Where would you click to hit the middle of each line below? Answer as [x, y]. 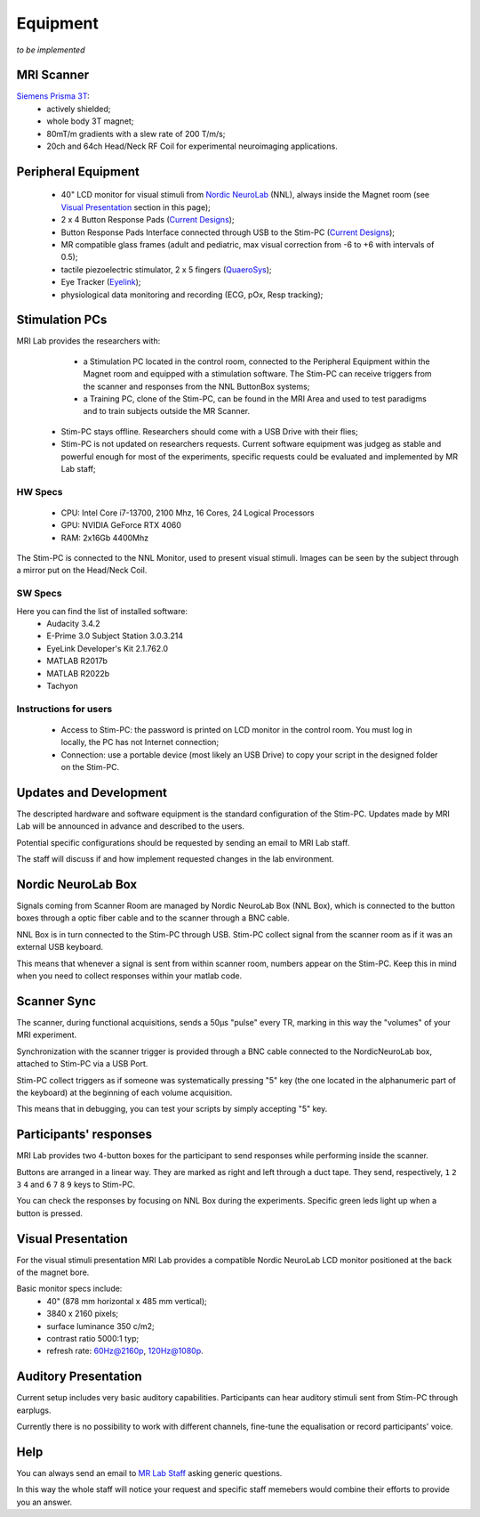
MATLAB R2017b [77, 661]
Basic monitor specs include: [69, 1289]
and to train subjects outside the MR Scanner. [167, 411]
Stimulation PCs [62, 320]
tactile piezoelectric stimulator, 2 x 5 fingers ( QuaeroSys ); [166, 269]
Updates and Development [92, 792]
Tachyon [63, 685]
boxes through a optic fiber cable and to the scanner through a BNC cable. [153, 918]
